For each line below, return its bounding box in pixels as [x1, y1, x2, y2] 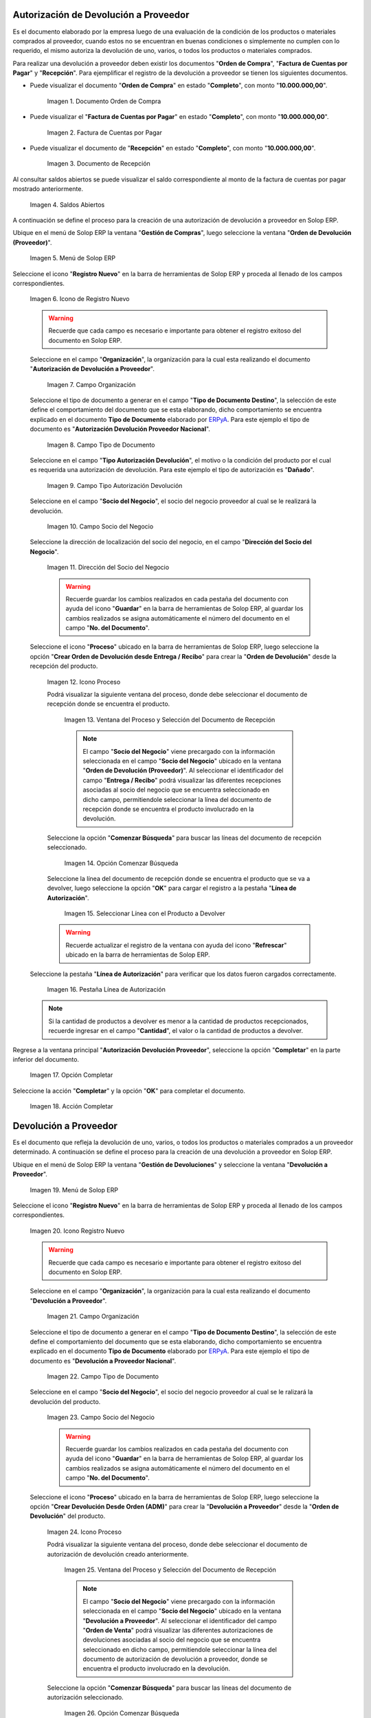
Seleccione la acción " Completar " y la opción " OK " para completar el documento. [12, 1086, 245, 1095]
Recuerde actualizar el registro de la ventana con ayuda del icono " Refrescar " [65, 941, 287, 949]
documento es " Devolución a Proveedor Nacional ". [30, 1357, 177, 1365]
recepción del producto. [30, 662, 98, 670]
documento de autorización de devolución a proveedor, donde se [82, 1655, 268, 1663]
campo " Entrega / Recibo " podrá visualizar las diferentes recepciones [82, 776, 282, 784]
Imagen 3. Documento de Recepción [47, 159, 150, 168]
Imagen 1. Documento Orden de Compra [47, 97, 161, 105]
